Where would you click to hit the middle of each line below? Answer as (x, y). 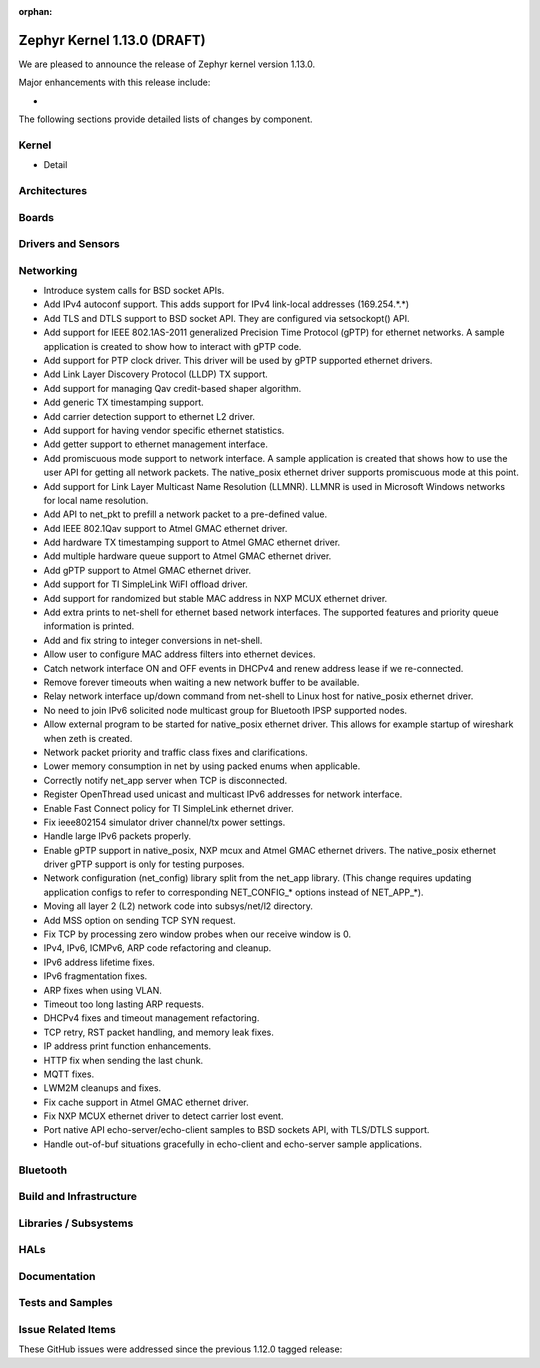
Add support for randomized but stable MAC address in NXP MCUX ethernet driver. (215, 598)
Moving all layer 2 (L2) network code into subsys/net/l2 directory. (178, 906)
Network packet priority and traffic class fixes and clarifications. (176, 752)
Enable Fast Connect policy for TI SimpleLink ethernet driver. (168, 808)
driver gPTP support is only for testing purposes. (144, 864)
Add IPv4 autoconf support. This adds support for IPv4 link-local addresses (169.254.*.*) (226, 304)
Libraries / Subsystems (76, 1223)
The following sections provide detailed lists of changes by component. (166, 119)
